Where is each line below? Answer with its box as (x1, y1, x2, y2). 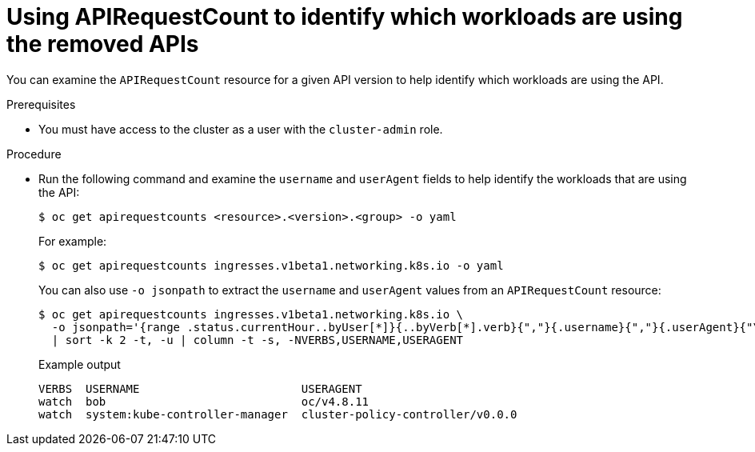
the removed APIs (6, 30, 199, 58)
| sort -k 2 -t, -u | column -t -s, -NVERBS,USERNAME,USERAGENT (51, 333, 464, 346)
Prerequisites (6, 97, 76, 111)
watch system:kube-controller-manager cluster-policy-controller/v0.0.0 (38, 407, 517, 421)
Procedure (6, 146, 62, 161)
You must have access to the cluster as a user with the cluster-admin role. (38, 122, 443, 136)
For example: (38, 234, 107, 248)
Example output (38, 357, 121, 371)
